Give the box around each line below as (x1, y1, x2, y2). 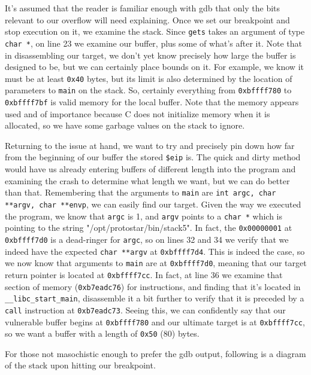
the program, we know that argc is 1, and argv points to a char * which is (5, 209, 282, 222)
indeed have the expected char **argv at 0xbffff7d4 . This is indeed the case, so (5, 245, 305, 257)
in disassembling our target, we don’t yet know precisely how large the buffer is (5, 48, 296, 61)
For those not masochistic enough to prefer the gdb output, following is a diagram (5, 347, 306, 359)
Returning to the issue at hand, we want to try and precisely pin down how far (5, 139, 295, 151)
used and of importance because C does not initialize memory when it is (5, 107, 270, 120)
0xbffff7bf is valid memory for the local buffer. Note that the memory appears (5, 96, 299, 108)
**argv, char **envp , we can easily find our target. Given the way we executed (5, 197, 301, 210)
